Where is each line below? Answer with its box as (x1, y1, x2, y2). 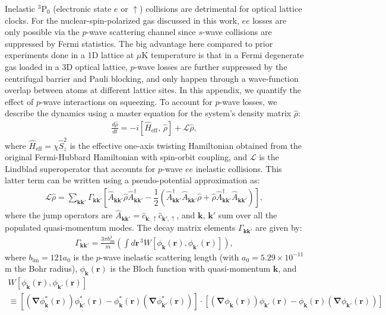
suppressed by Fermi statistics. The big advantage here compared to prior (5, 37, 273, 49)
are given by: (255, 221, 302, 234)
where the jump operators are (5, 209, 113, 221)
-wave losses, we (219, 95, 277, 107)
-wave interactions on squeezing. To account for (40, 95, 213, 107)
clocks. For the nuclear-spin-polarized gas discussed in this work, (5, 14, 239, 26)
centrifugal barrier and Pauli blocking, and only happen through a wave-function (5, 72, 299, 84)
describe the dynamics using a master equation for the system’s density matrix (5, 107, 292, 119)
